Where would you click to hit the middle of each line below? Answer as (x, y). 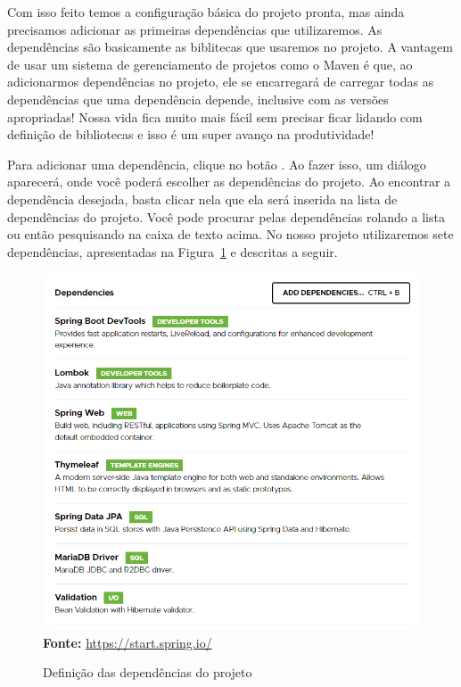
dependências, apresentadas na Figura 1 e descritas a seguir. (173, 251)
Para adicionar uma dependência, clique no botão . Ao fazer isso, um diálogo (217, 164)
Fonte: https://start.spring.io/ (128, 642)
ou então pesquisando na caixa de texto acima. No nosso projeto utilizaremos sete (230, 234)
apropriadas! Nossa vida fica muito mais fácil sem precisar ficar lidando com (215, 116)
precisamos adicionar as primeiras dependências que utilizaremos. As (195, 29)
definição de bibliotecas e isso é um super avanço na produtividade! (191, 134)
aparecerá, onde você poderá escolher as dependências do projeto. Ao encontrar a (229, 182)
